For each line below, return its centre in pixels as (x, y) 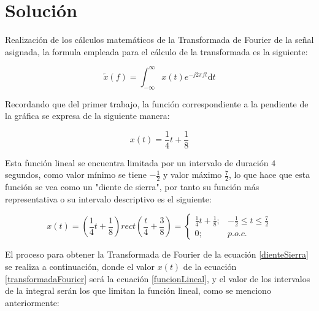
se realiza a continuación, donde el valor (80, 267)
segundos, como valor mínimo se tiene (76, 175)
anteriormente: (32, 302)
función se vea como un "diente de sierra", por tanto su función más (132, 187)
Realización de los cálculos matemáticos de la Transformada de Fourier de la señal (159, 40)
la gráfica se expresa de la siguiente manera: (87, 116)
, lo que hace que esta (269, 175)
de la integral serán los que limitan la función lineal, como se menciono (138, 290)
